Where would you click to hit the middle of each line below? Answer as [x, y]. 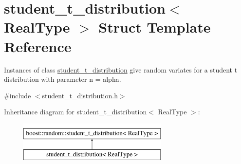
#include [18, 95]
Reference [38, 46]
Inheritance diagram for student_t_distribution [75, 112]
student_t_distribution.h [80, 95]
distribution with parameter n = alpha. [63, 79]
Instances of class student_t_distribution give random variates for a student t [121, 69]
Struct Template [155, 27]
